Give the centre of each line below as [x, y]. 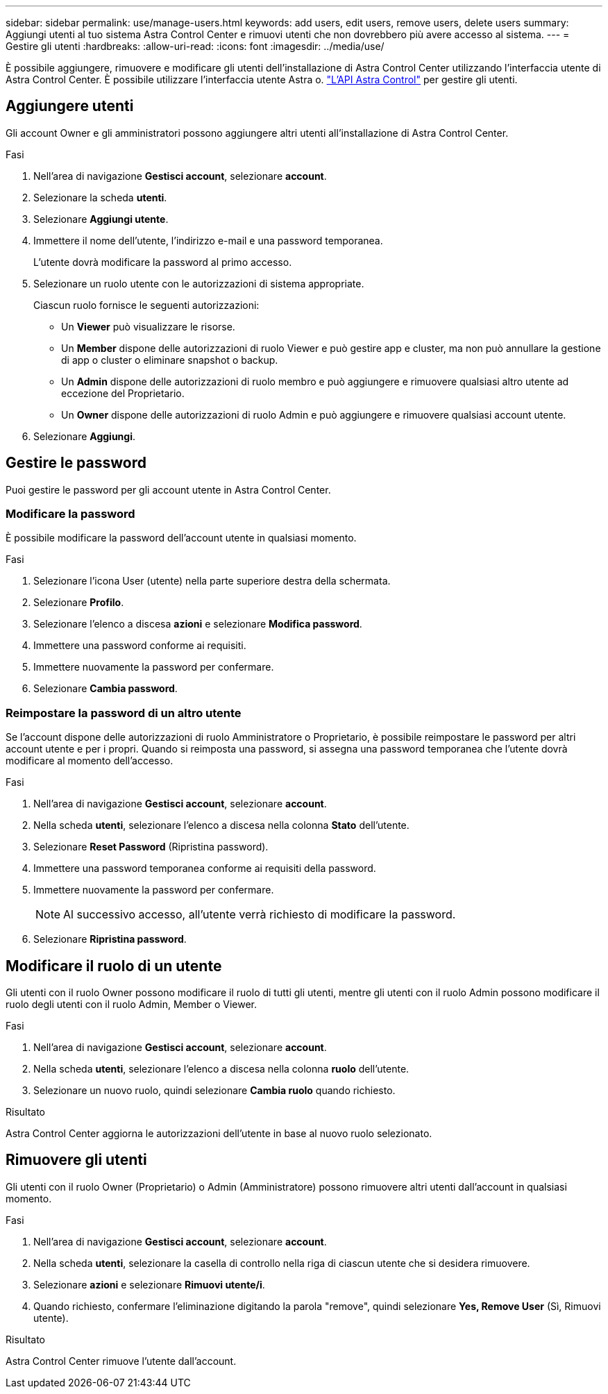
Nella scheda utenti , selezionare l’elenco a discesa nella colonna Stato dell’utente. [221, 825]
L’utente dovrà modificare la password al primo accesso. [163, 262]
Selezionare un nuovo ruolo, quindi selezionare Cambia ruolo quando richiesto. [214, 1091]
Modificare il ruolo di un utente [114, 966]
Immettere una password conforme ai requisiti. [140, 646]
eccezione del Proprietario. [123, 393]
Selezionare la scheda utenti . [100, 197]
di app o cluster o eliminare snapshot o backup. [170, 360]
